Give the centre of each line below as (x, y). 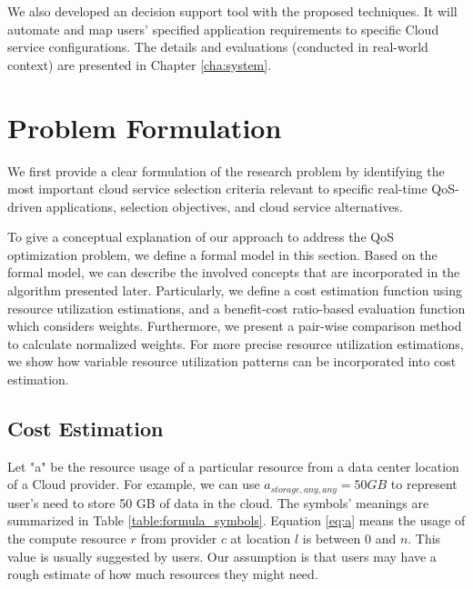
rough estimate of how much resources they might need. (163, 574)
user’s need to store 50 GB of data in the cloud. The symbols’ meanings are (218, 502)
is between (332, 539)
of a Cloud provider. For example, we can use (134, 484)
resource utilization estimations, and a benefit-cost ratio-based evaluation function (236, 308)
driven (25, 206)
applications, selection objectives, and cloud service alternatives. (224, 206)
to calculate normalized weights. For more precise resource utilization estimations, (236, 343)
